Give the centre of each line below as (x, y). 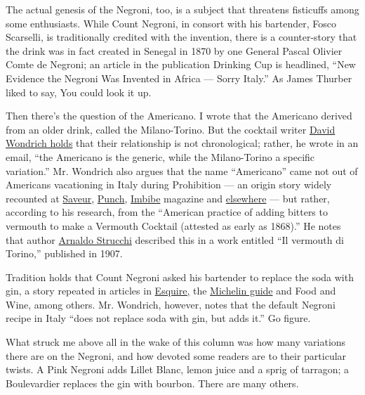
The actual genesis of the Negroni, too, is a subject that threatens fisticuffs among (182, 9)
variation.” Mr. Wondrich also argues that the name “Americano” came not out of (182, 170)
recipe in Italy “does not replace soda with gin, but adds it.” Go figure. (158, 318)
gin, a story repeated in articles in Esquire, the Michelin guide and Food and (171, 291)
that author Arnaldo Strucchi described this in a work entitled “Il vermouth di (175, 239)
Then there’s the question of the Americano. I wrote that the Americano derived (179, 116)
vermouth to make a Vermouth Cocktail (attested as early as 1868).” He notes (173, 225)
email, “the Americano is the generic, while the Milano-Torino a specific (160, 156)
